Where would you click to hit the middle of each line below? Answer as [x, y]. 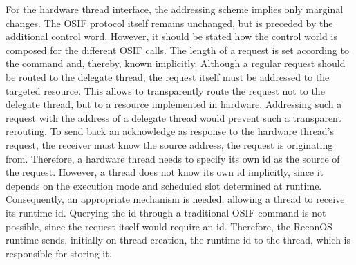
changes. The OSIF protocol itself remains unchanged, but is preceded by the [169, 22]
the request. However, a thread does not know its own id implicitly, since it [165, 172]
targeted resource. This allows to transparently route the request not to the [165, 90]
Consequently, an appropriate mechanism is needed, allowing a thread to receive [175, 199]
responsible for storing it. [59, 253]
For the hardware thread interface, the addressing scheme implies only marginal [175, 9]
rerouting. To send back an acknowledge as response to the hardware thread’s [170, 131]
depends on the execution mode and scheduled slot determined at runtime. [164, 185]
